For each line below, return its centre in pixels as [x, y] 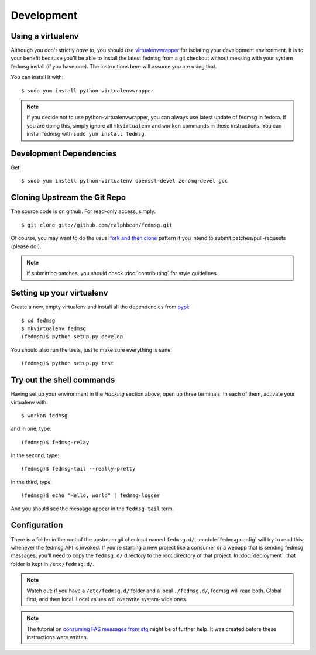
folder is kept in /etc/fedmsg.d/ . [53, 564]
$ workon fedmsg [44, 415]
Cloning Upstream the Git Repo [68, 198]
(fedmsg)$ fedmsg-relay [55, 442]
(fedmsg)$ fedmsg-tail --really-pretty [78, 469]
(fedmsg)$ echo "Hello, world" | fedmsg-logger [91, 495]
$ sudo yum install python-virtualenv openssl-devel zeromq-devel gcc [125, 181]
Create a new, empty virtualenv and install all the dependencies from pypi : [100, 307]
